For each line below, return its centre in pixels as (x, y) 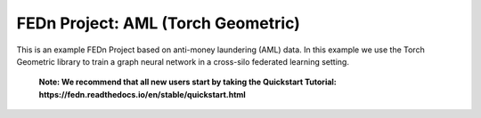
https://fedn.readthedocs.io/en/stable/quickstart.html (143, 94)
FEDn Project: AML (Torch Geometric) (158, 23)
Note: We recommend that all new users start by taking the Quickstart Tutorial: (188, 82)
